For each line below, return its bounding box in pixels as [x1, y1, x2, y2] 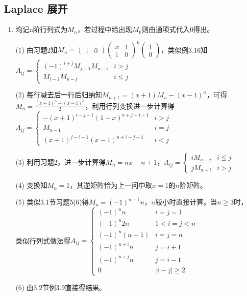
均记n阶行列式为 [15, 24, 68, 34]
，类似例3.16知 [161, 44, 208, 55]
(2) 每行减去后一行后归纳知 [15, 89, 102, 100]
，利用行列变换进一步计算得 [85, 100, 174, 111]
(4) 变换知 [15, 180, 48, 190]
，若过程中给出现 [77, 24, 132, 34]
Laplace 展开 [4, 1, 68, 16]
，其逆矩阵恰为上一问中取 [70, 180, 152, 190]
